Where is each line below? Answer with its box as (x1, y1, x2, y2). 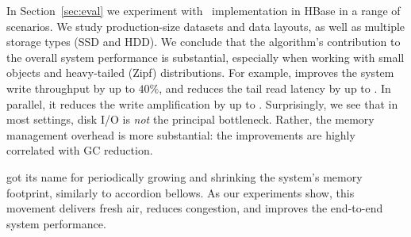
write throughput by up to (6, 79, 135, 96)
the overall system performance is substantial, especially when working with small (6, 48, 405, 65)
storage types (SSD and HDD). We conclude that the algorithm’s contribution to (6, 33, 401, 50)
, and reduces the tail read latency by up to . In (159, 79, 391, 96)
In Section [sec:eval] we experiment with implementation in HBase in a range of (6, 2, 401, 18)
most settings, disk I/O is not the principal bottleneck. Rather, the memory (6, 111, 375, 128)
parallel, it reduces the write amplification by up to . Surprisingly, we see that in (6, 95, 398, 112)
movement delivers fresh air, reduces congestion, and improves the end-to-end (6, 200, 383, 216)
